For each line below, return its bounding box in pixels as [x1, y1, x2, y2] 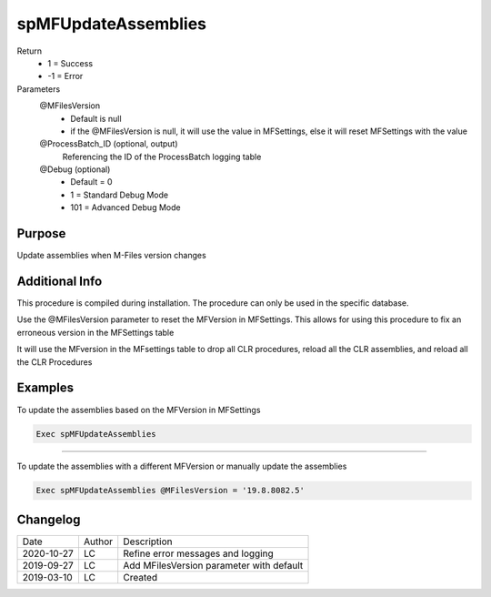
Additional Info [16, 273, 103, 288]
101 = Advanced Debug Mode [70, 202, 181, 213]
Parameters [16, 83, 61, 95]
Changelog [16, 511, 81, 527]
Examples [16, 380, 75, 396]
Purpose [16, 226, 66, 241]
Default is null [70, 113, 122, 124]
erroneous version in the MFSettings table [16, 327, 175, 338]
